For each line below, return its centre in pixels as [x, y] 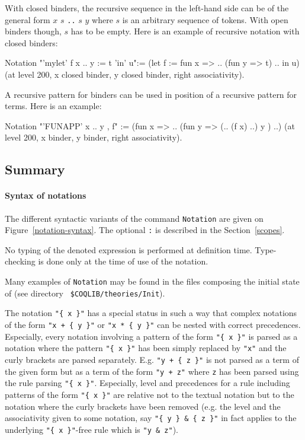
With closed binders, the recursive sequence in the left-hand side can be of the [147, 8]
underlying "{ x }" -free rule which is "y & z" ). [91, 429]
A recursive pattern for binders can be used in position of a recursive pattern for [151, 94]
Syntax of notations [46, 195]
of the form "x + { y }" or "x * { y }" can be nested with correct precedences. [153, 325]
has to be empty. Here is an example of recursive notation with [185, 31]
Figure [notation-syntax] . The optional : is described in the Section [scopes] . [145, 230]
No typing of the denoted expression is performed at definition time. [129, 249]
